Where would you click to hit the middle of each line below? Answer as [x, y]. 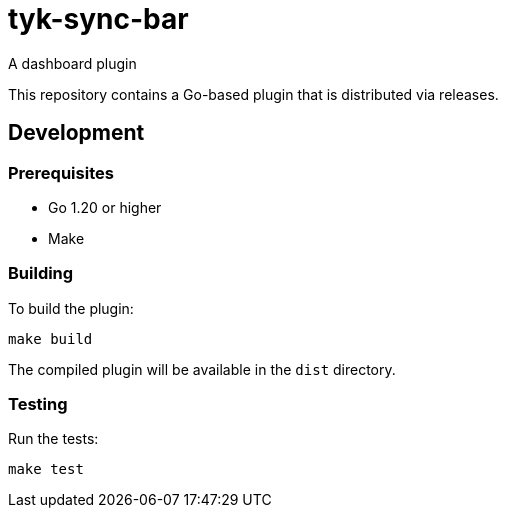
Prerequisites [61, 172]
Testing [38, 404]
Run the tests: [53, 439]
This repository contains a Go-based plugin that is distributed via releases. [253, 94]
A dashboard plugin [72, 63]
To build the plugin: [71, 308]
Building [41, 273]
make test [46, 469]
